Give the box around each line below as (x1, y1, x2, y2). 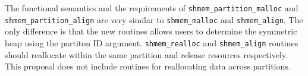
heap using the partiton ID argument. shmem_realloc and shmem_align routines (5, 36, 298, 49)
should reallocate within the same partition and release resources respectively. (5, 48, 288, 61)
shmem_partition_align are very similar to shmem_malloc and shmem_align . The (5, 13, 303, 26)
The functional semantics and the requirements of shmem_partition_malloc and (5, 2, 298, 14)
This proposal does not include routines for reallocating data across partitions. (5, 60, 291, 72)
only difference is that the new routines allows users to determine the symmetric (5, 25, 297, 37)
